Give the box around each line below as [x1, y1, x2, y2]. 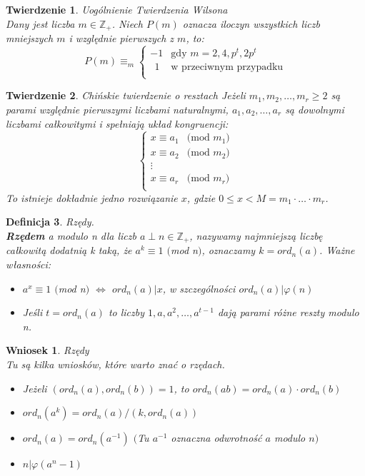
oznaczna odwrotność [171, 430, 262, 445]
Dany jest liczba [6, 16, 75, 31]
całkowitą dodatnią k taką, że [6, 243, 132, 258]
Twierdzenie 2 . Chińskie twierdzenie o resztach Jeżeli [6, 88, 246, 103]
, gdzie [186, 190, 216, 205]
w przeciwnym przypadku [171, 62, 284, 73]
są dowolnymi [285, 101, 344, 116]
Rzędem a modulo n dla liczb [6, 228, 136, 243]
